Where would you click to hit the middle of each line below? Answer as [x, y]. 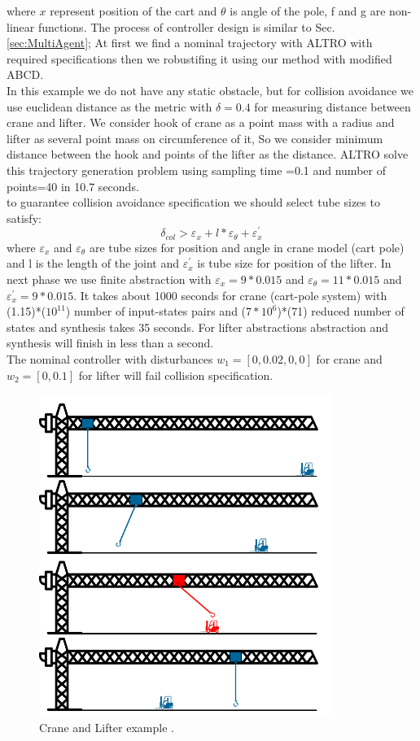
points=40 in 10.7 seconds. [73, 186]
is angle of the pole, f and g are [308, 11]
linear [21, 26]
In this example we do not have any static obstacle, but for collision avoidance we [210, 90]
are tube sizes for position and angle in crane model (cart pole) [247, 247]
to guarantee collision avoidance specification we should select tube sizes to [193, 202]
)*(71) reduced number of [341, 311]
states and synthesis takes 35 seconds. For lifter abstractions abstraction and [198, 327]
